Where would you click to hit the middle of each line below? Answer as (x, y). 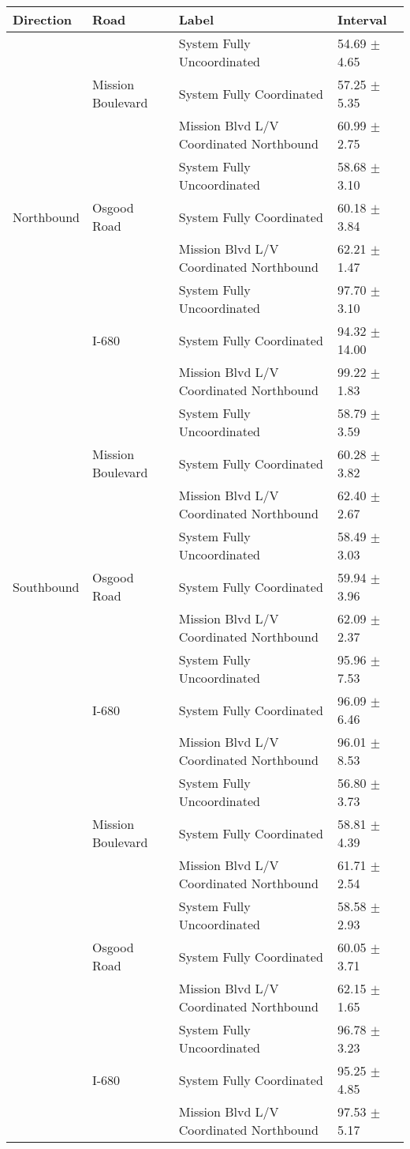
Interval (362, 19)
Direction (43, 19)
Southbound (46, 586)
